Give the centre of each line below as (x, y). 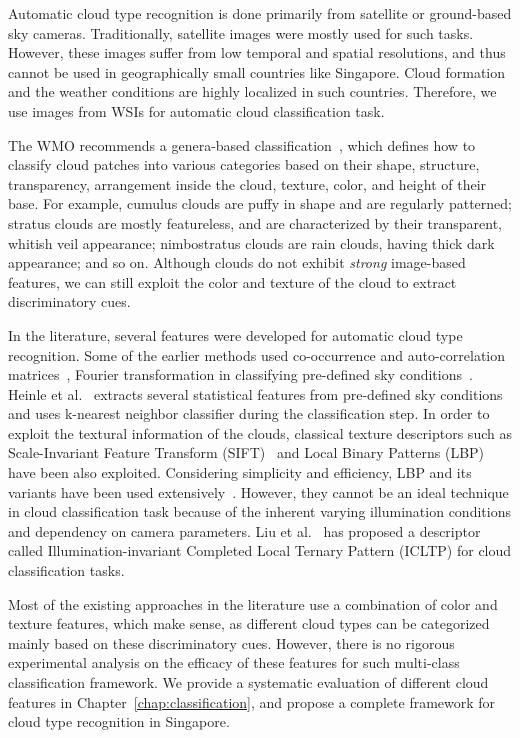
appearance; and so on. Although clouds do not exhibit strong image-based (237, 262)
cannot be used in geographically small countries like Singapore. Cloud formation (257, 71)
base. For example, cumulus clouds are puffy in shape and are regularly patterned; (260, 203)
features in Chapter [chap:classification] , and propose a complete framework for (252, 701)
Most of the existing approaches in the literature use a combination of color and (253, 603)
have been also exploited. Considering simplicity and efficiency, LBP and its (240, 472)
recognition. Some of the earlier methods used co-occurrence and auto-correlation (257, 354)
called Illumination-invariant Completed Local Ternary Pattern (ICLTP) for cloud (260, 550)
